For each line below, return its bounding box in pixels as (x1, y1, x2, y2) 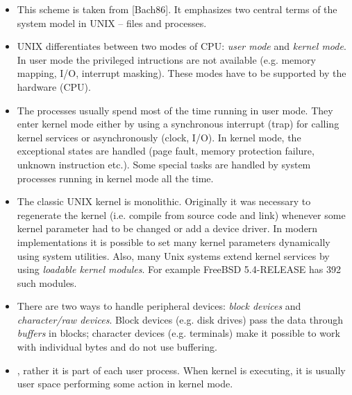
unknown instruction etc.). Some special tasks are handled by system (17, 157, 311, 171)
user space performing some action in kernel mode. (17, 376, 233, 391)
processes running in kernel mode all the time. (17, 170, 214, 185)
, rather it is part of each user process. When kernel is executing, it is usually (17, 362, 346, 377)
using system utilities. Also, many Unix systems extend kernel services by (17, 248, 330, 263)
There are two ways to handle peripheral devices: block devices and (17, 299, 301, 313)
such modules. (17, 275, 77, 290)
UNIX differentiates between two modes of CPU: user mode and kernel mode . (17, 39, 346, 53)
